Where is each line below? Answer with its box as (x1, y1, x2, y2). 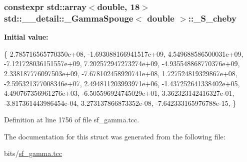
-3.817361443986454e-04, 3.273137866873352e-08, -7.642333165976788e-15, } (4, 97, 236, 108)
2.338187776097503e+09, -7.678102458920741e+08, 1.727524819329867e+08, (4, 68, 237, 78)
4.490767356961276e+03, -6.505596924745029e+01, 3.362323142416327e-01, (4, 88, 234, 98)
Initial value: (4, 32, 48, 42)
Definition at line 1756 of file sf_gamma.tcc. (4, 114, 139, 125)
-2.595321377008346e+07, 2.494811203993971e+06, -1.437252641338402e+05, (4, 78, 240, 88)
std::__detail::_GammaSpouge (4, 12, 133, 24)
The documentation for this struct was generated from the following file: (4, 131, 225, 141)
